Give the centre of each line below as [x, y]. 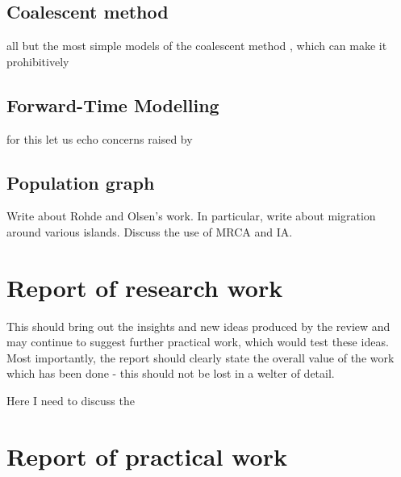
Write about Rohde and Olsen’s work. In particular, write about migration [191, 216]
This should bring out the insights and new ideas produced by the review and [198, 326]
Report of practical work [147, 456]
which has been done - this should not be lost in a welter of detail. [171, 373]
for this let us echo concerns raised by [100, 138]
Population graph [81, 182]
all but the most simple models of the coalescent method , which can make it [197, 46]
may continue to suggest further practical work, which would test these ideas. [198, 342]
